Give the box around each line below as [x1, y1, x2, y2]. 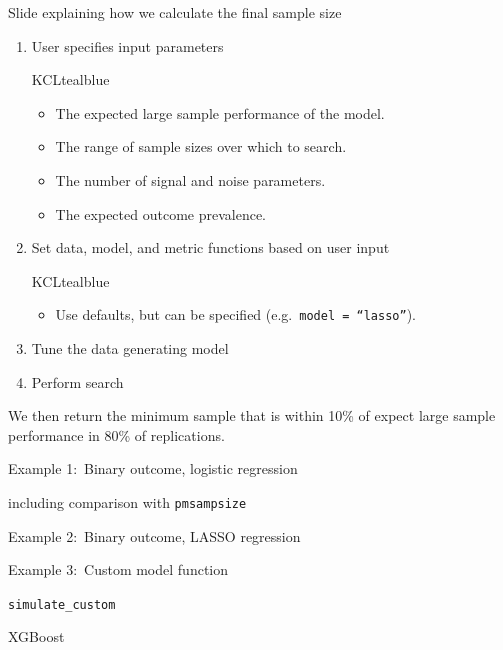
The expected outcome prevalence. [55, 203, 266, 224]
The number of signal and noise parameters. [55, 169, 326, 190]
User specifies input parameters [31, 35, 224, 56]
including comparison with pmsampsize [8, 491, 247, 512]
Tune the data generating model [31, 338, 229, 358]
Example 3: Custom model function [8, 559, 229, 580]
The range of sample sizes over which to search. [55, 136, 347, 157]
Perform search [31, 371, 124, 392]
